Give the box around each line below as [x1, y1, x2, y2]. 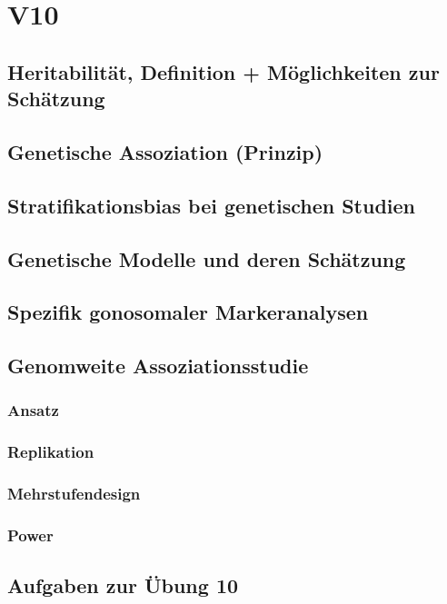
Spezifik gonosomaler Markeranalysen [7, 298, 369, 326]
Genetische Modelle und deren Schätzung [7, 244, 406, 272]
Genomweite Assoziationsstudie [7, 352, 309, 380]
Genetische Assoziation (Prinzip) [7, 137, 323, 165]
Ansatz [7, 399, 59, 421]
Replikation [7, 441, 94, 463]
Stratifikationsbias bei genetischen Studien [7, 191, 416, 219]
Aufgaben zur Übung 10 [7, 571, 239, 599]
